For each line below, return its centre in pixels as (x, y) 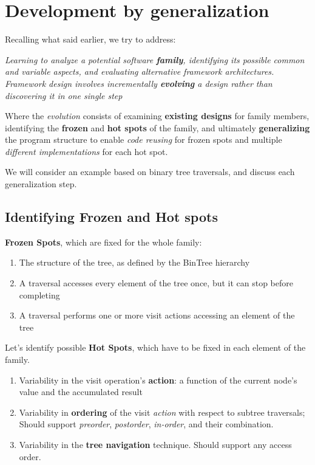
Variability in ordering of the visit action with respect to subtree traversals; (162, 412)
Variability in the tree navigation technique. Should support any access (155, 444)
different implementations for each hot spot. (86, 151)
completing (39, 294)
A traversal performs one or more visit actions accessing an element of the (157, 315)
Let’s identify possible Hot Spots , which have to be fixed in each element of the (155, 347)
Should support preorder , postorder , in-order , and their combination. (146, 424)
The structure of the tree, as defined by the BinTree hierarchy (134, 262)
